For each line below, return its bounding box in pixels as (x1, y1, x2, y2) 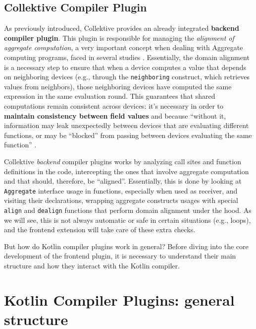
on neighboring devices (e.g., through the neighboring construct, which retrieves (4, 71, 250, 82)
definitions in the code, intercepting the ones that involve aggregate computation (4, 166, 249, 176)
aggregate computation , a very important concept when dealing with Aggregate (4, 42, 243, 53)
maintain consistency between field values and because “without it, (4, 110, 226, 121)
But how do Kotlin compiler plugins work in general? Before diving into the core (4, 241, 249, 251)
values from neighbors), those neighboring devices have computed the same (4, 81, 232, 91)
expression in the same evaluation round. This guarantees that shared (4, 91, 215, 101)
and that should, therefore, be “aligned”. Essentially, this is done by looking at (4, 176, 242, 186)
